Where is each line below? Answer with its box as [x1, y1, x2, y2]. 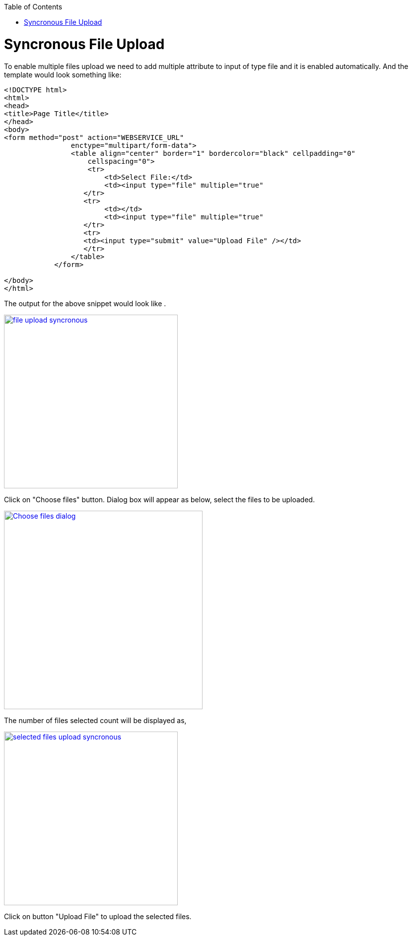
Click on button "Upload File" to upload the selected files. [4, 912, 192, 921]
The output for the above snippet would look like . [4, 299, 166, 308]
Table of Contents [4, 2, 63, 11]
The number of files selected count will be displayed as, [4, 716, 187, 725]
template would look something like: [4, 70, 122, 79]
